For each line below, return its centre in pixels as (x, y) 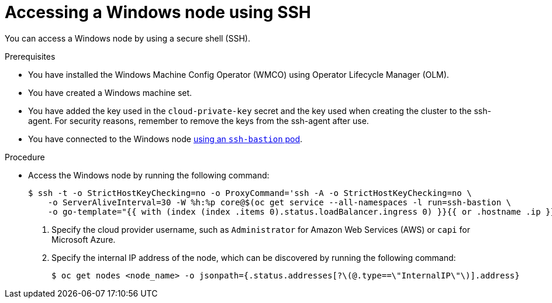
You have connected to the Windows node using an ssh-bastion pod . (165, 139)
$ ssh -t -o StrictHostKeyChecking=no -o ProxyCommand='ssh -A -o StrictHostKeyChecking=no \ (250, 193)
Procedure (25, 157)
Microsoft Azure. (84, 239)
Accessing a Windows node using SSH (158, 12)
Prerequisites (30, 56)
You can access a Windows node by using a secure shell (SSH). (127, 38)
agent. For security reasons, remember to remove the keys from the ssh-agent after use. (199, 120)
